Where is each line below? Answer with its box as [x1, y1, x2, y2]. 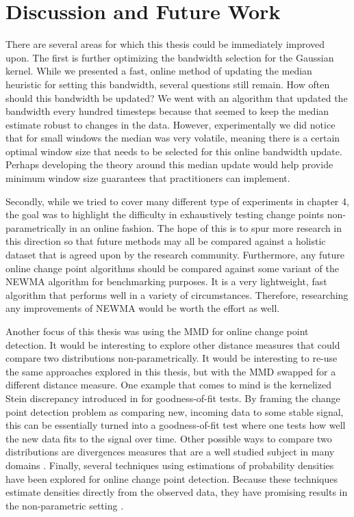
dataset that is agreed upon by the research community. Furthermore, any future [5, 248, 344, 262]
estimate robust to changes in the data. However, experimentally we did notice [5, 117, 336, 131]
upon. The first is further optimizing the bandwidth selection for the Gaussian [5, 50, 334, 64]
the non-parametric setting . [5, 498, 124, 512]
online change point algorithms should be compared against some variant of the [5, 261, 339, 275]
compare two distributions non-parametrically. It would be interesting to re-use [5, 351, 338, 365]
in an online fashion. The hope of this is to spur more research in [69, 220, 342, 235]
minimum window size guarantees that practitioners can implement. [5, 171, 290, 185]
